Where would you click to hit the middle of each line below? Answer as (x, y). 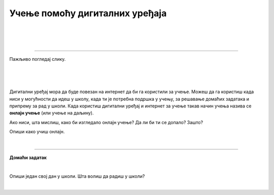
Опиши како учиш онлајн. (37, 132)
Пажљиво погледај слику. (38, 59)
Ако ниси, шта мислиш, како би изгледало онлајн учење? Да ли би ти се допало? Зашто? (106, 122)
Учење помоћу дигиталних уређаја (88, 13)
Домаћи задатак (28, 158)
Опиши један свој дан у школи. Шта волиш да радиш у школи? (77, 176)
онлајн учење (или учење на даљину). (52, 113)
